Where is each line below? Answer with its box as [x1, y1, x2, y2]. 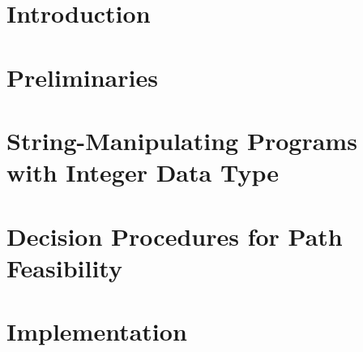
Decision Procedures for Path [6, 219, 343, 252]
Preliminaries [6, 60, 158, 93]
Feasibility [6, 251, 122, 284]
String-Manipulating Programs [6, 123, 357, 157]
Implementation [6, 315, 187, 348]
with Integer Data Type [6, 156, 279, 189]
